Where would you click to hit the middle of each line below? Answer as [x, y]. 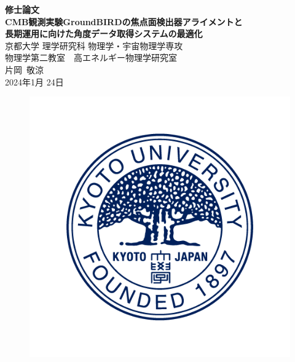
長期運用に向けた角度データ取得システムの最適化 [104, 33]
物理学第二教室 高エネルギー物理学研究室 [91, 57]
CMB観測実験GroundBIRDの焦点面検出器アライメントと [124, 21]
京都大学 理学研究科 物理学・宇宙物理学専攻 [94, 45]
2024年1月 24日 [34, 81]
